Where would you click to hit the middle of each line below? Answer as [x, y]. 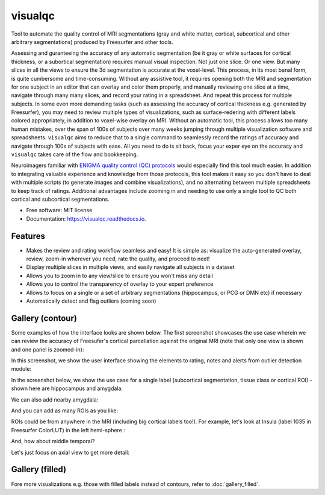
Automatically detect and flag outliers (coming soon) [91, 301]
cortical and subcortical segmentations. [60, 199]
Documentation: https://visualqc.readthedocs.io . [86, 219]
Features [28, 236]
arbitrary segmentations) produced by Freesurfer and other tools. [92, 42]
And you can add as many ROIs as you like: [65, 411]
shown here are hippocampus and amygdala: [67, 388]
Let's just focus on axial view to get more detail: [70, 452]
